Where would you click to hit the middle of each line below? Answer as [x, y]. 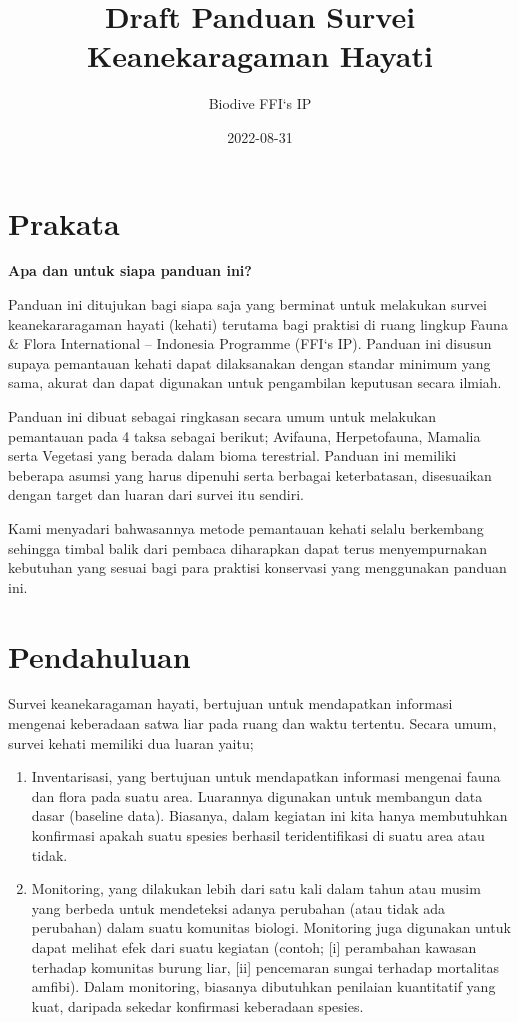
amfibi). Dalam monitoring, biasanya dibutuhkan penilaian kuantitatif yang [263, 986]
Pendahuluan [99, 655]
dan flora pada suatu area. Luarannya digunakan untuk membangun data [257, 795]
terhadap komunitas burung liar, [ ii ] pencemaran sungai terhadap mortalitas [265, 966]
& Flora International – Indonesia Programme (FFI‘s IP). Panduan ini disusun [250, 343]
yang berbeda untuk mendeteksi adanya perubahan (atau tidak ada [238, 907]
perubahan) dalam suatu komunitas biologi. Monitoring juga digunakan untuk [271, 927]
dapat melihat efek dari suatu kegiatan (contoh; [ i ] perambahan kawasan [254, 947]
